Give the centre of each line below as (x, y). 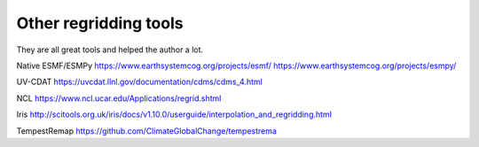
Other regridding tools (100, 23)
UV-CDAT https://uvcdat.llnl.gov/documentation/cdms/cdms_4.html (140, 82)
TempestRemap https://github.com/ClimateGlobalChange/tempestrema (146, 131)
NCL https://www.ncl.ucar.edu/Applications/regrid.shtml (119, 98)
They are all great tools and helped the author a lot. (110, 50)
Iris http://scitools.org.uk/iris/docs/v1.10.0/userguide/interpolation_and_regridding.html (174, 114)
